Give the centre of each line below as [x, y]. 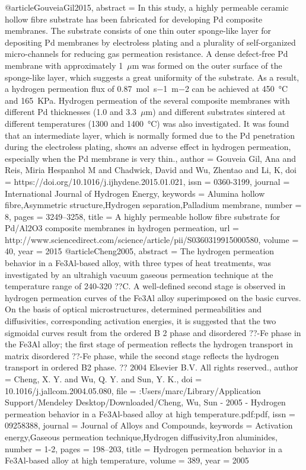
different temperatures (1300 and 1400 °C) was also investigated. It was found [147, 123]
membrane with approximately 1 [64, 65]
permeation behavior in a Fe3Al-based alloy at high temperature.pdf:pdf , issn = [150, 413]
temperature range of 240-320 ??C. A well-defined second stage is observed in [145, 286]
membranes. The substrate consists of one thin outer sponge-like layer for [138, 31]
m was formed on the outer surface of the [207, 65]
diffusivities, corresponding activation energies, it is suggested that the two [141, 321]
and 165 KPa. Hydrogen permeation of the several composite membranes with [147, 100]
